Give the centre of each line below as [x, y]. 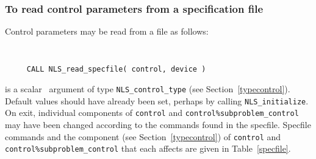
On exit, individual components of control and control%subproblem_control [152, 113]
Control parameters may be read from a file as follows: [107, 31]
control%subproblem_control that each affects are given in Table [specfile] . [148, 148]
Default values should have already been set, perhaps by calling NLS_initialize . [157, 100]
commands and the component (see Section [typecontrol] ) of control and [143, 136]
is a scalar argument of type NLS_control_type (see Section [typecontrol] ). [148, 89]
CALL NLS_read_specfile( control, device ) [116, 69]
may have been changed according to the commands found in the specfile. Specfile [158, 125]
